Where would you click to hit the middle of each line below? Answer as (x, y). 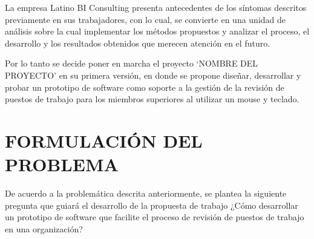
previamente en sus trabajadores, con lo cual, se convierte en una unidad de (146, 19)
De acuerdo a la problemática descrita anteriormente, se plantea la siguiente (146, 193)
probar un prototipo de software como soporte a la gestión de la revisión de (145, 87)
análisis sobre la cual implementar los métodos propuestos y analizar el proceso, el (157, 31)
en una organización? (44, 228)
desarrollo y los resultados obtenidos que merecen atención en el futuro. (138, 43)
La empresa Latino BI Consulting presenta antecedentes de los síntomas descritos (156, 7)
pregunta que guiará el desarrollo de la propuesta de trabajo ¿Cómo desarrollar (152, 205)
